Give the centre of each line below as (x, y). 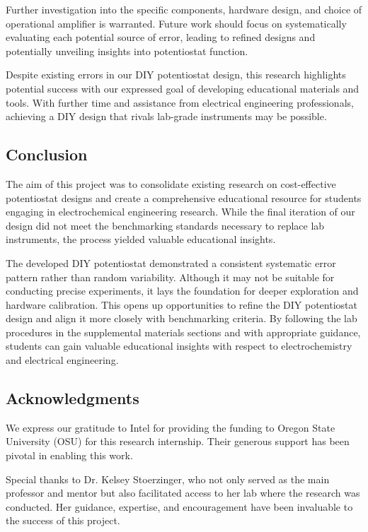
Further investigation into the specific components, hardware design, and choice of (184, 9)
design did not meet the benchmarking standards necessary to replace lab (165, 225)
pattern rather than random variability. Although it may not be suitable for (170, 277)
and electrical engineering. (62, 360)
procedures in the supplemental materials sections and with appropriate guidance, (183, 332)
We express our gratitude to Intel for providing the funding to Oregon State (171, 427)
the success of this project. (63, 520)
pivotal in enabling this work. (69, 455)
